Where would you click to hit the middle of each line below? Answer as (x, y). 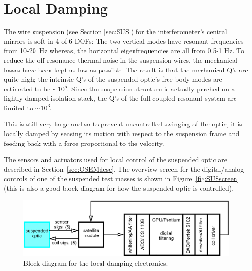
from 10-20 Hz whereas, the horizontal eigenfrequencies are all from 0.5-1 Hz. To (124, 50)
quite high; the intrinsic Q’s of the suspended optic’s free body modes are (113, 79)
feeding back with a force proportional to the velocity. (84, 143)
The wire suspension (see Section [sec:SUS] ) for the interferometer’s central (116, 31)
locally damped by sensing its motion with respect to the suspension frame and (122, 134)
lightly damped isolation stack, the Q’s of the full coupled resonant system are (120, 98)
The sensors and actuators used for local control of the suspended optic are (116, 159)
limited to (18, 107)
